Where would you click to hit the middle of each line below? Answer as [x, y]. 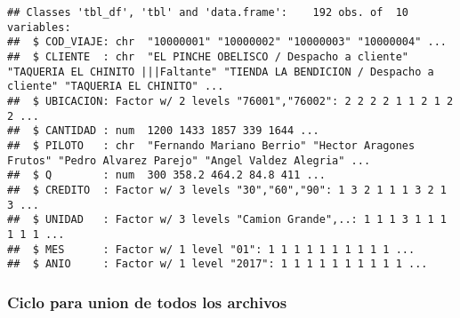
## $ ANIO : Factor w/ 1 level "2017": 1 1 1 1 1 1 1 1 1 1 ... [218, 264]
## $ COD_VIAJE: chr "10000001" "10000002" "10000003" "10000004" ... [227, 42]
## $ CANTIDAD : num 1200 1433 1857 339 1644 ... [163, 131]
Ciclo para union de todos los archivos [147, 302]
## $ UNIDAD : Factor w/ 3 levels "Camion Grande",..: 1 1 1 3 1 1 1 [227, 220]
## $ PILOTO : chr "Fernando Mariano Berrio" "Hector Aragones [211, 145]
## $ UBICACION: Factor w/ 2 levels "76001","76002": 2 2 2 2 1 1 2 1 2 [230, 101]
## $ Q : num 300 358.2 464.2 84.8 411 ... [166, 175]
